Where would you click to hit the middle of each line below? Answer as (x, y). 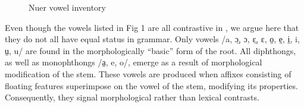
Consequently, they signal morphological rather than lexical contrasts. (132, 97)
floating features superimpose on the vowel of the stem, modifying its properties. (151, 85)
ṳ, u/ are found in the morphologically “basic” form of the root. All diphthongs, (151, 50)
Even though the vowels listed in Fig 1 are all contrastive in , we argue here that (152, 27)
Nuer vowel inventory (67, 7)
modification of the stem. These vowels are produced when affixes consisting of (148, 73)
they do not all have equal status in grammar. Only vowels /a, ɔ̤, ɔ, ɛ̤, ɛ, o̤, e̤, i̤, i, (152, 39)
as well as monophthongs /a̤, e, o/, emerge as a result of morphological (134, 62)
